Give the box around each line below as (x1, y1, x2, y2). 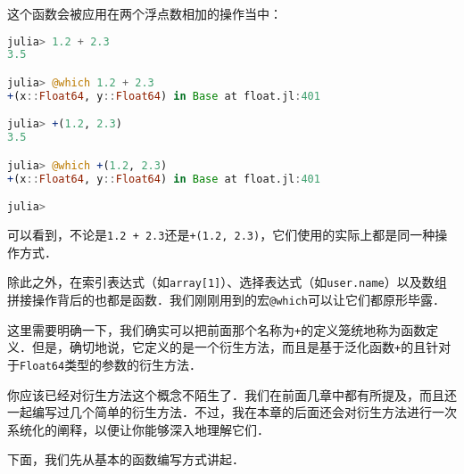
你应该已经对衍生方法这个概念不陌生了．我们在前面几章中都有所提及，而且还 (7, 385, 457, 404)
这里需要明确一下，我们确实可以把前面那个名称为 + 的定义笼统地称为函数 (7, 320, 427, 339)
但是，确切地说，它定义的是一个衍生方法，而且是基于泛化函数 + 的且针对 (31, 338, 452, 356)
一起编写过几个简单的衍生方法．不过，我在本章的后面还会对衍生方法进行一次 (7, 403, 457, 421)
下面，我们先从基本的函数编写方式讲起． (7, 450, 244, 469)
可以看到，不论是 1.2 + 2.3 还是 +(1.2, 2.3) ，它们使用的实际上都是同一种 (7, 225, 435, 244)
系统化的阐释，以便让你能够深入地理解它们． (7, 420, 269, 438)
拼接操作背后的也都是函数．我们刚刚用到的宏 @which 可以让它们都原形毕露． (7, 290, 445, 308)
